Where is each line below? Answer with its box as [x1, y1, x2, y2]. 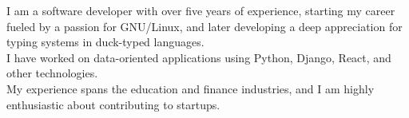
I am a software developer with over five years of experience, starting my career [6, 2, 395, 18]
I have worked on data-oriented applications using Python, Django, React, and [6, 49, 391, 65]
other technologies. [6, 65, 98, 81]
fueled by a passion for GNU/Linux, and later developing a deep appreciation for [6, 18, 403, 34]
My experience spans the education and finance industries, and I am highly [6, 80, 375, 96]
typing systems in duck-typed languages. [6, 33, 204, 50]
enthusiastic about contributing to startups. [6, 96, 220, 112]
